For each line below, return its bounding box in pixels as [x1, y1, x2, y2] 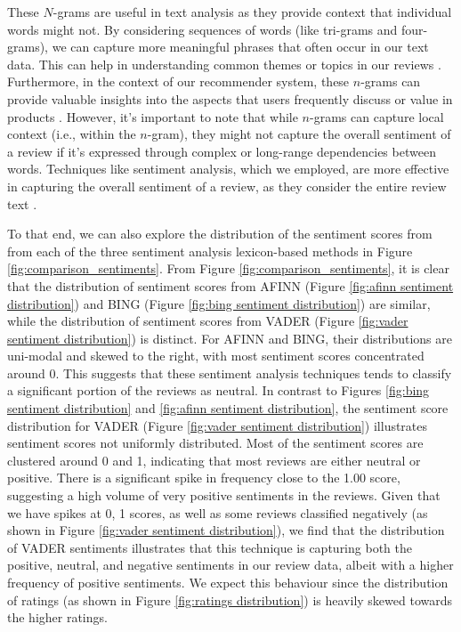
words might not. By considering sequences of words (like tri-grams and [7, 20, 398, 38]
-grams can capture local [310, 107, 444, 126]
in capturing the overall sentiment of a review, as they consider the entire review [7, 176, 447, 195]
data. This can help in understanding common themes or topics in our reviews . [7, 54, 441, 73]
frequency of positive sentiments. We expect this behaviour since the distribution [7, 573, 449, 591]
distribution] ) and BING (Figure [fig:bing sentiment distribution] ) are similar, [7, 294, 431, 312]
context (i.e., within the [7, 125, 136, 143]
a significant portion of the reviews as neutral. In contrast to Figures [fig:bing [7, 381, 430, 400]
